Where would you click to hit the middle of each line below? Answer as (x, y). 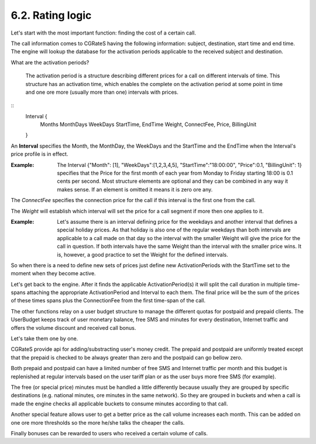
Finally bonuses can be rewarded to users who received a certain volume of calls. (109, 433)
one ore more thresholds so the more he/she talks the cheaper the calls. (98, 422)
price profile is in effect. (39, 154)
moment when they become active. (53, 274)
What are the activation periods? (50, 62)
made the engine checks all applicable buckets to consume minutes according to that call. (119, 404)
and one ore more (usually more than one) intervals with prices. (102, 92)
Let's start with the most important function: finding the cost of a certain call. (103, 33)
